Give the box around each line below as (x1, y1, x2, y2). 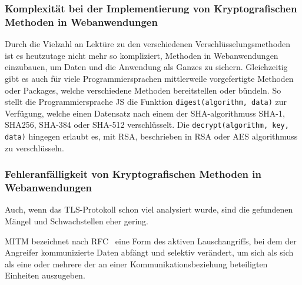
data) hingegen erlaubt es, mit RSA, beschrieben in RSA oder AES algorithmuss (5, 130, 298, 142)
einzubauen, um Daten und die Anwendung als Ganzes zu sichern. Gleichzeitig (5, 61, 288, 73)
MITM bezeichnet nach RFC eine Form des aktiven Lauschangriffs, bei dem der (5, 234, 297, 247)
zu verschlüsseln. (5, 141, 64, 154)
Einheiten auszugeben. (5, 269, 85, 281)
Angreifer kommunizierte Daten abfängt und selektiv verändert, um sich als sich (5, 246, 294, 259)
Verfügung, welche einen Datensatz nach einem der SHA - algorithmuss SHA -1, (5, 107, 285, 119)
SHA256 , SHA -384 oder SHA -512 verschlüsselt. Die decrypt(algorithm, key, (5, 118, 289, 131)
